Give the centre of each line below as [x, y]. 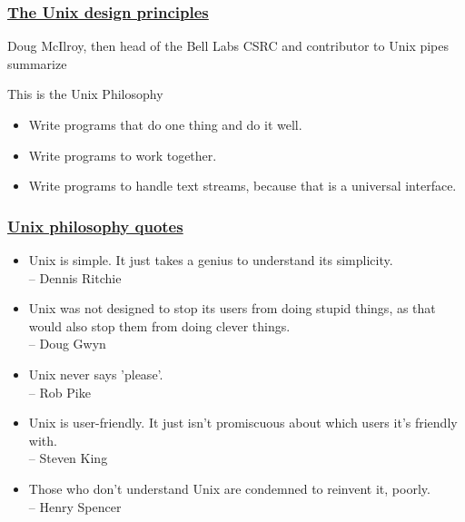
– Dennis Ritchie [75, 277]
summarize [37, 63]
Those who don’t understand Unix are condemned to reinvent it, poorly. [229, 488]
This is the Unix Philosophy [85, 94]
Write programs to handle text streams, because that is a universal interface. [242, 186]
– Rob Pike [59, 392]
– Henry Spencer [75, 506]
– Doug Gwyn [67, 344]
